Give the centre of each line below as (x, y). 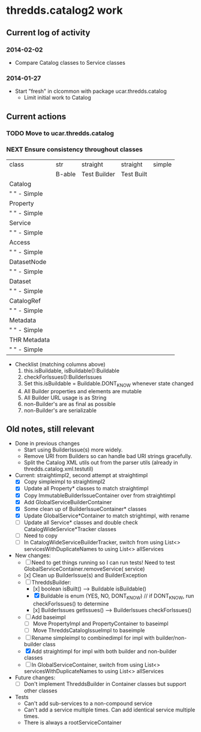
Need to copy (41, 535)
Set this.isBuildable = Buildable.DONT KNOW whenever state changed (109, 384)
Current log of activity (48, 33)
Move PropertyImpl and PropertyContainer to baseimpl (101, 623)
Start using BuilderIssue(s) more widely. (73, 450)
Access (20, 242)
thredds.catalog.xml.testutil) (58, 469)
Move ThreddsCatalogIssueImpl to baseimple (89, 630)
